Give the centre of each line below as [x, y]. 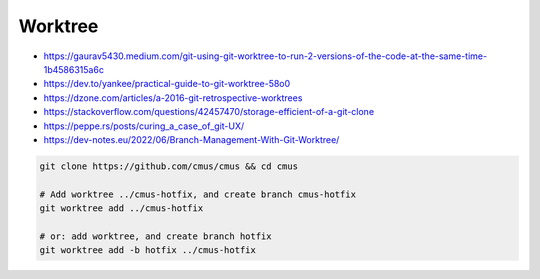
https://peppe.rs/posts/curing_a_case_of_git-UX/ [144, 126]
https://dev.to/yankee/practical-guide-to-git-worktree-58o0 [167, 84]
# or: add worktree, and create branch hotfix [155, 236]
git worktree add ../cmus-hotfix [121, 208]
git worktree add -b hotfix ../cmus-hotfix [148, 250]
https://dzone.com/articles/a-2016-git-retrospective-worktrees [173, 97]
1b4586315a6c [74, 69]
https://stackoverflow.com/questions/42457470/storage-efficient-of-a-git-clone [209, 112]
